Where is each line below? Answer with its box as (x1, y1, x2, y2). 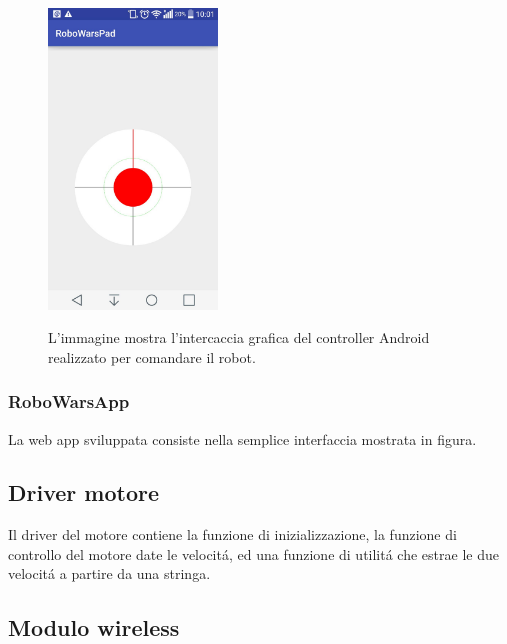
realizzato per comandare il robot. (48, 346, 256, 367)
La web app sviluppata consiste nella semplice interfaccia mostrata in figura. (8, 428, 477, 449)
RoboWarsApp (8, 389, 130, 414)
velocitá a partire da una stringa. (8, 563, 211, 584)
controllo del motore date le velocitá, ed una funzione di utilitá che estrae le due (8, 543, 499, 564)
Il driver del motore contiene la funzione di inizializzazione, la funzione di (8, 524, 457, 545)
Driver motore (8, 477, 159, 508)
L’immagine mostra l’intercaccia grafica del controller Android (48, 327, 430, 348)
